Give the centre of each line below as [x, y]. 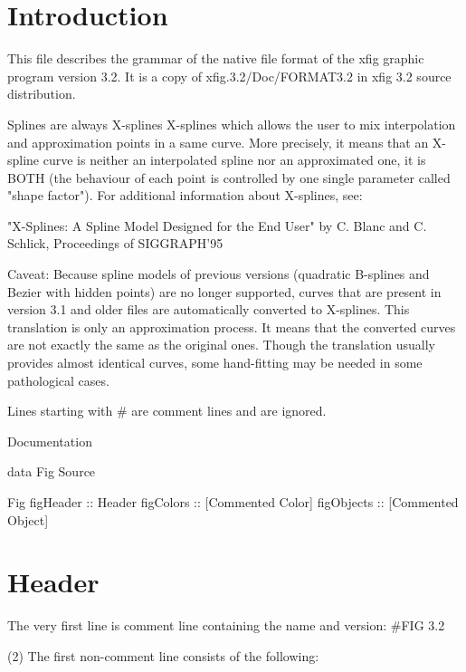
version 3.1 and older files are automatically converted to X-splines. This [209, 309]
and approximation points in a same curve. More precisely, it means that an [218, 142]
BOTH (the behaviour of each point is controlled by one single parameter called [229, 177]
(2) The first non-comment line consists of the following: [163, 655]
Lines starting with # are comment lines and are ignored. [167, 411]
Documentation [50, 441]
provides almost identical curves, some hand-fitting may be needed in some [215, 363]
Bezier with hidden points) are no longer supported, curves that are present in [224, 291]
